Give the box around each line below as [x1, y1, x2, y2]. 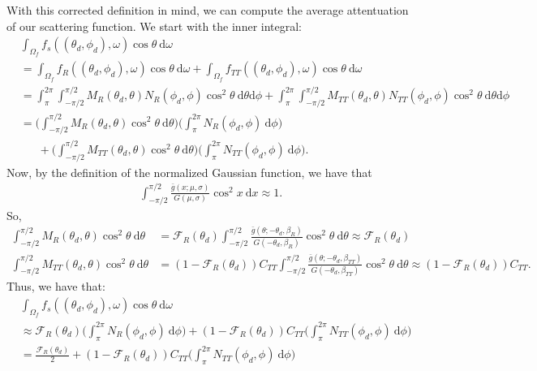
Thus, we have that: [6, 278, 105, 295]
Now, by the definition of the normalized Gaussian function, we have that [6, 163, 372, 180]
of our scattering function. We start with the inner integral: [6, 17, 302, 34]
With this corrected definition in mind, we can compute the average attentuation [6, 2, 409, 18]
